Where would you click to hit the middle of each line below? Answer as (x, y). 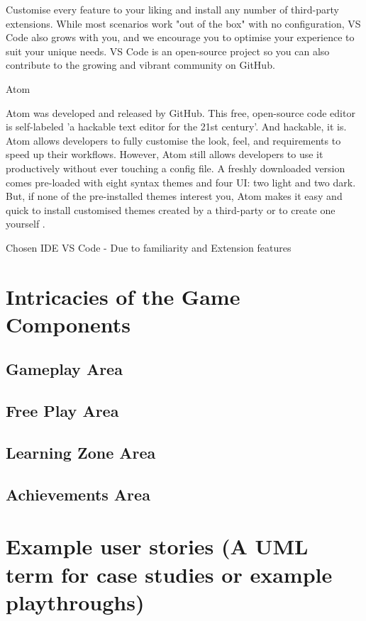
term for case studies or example (169, 574)
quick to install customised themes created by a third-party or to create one (171, 209)
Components (68, 324)
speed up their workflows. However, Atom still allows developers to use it (165, 154)
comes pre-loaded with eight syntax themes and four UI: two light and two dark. (181, 182)
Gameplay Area (64, 369)
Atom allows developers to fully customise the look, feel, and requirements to (173, 140)
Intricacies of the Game (123, 296)
